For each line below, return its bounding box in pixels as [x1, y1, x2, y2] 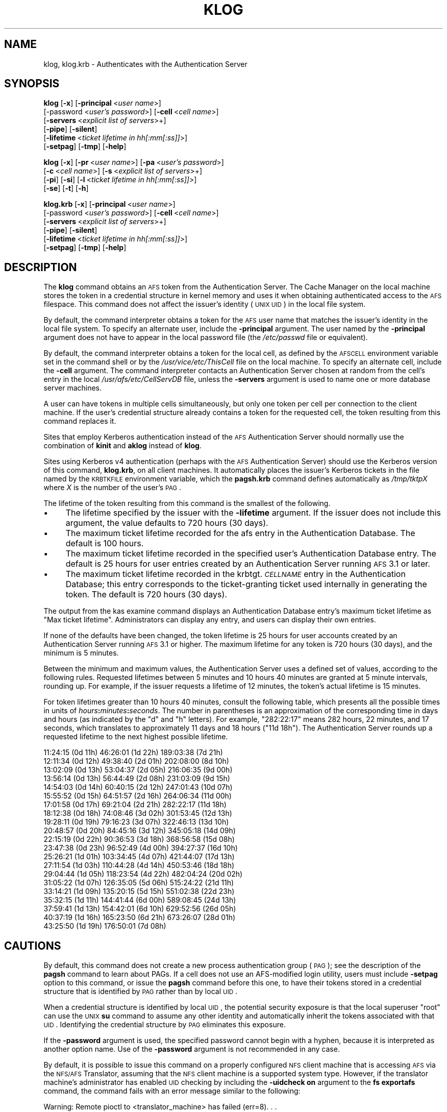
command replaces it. [43, 417, 116, 426]
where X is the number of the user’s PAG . [43, 483, 181, 492]
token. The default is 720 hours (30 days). [65, 589, 227, 600]
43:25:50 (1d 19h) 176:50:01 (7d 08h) [43, 922, 166, 931]
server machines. [43, 383, 102, 393]
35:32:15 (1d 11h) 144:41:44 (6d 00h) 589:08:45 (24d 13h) [43, 896, 236, 905]
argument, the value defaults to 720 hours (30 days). [65, 518, 268, 528]
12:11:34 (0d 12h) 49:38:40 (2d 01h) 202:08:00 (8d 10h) [43, 757, 229, 766]
